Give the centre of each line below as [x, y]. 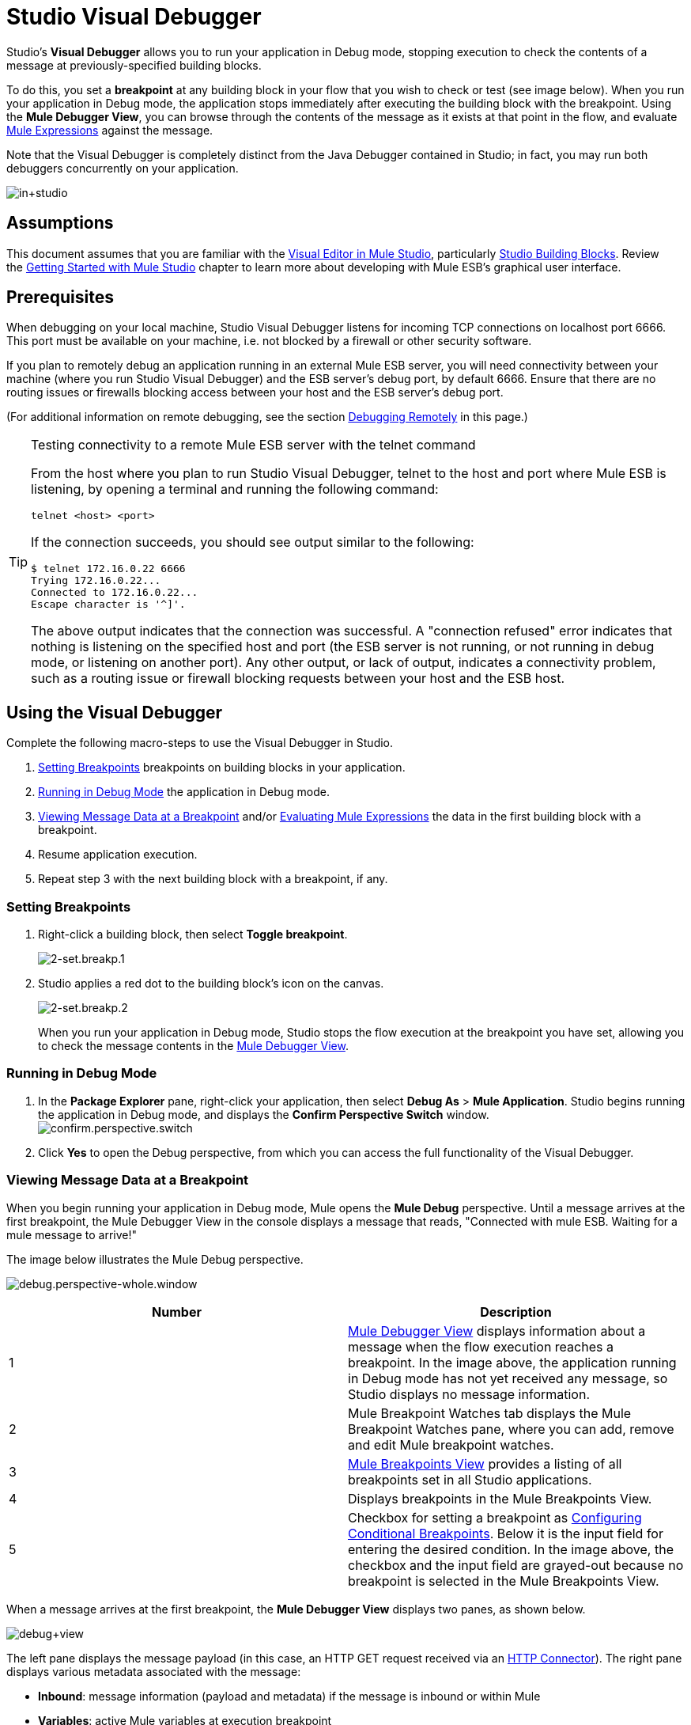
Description [516, 1312]
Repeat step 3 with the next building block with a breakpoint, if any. [213, 879]
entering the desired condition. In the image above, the [511, 1549]
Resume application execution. [118, 855]
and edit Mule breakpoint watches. [451, 1444]
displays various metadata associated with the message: [154, 1671]
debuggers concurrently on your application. [123, 168]
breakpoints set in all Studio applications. [470, 1479]
